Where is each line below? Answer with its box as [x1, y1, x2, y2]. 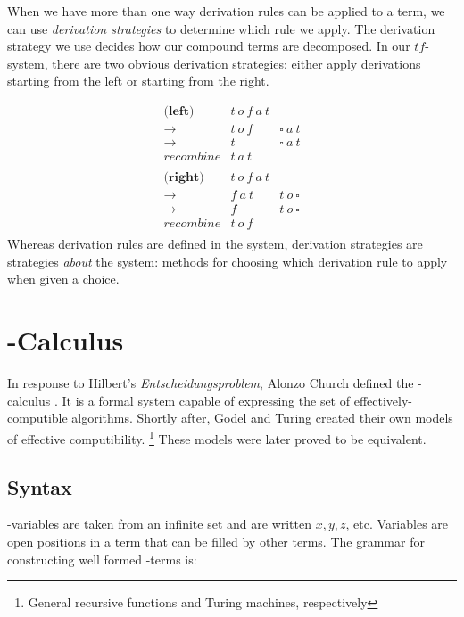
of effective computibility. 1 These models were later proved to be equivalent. [7, 426, 427, 448]
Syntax [7, 473, 72, 500]
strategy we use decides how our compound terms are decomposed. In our [7, 37, 410, 55]
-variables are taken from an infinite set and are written [7, 514, 312, 533]
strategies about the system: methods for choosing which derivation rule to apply [7, 251, 448, 270]
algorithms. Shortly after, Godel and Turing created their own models [71, 408, 453, 427]
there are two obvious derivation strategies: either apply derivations [52, 53, 421, 72]
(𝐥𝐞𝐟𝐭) [163, 104, 195, 118]
